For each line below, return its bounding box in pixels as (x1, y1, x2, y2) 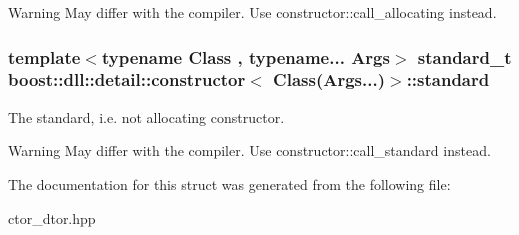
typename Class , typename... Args (101, 44, 390, 69)
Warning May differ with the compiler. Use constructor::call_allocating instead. (8, 2, 497, 22)
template (8, 44, 81, 69)
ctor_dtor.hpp (8, 207, 96, 228)
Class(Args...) (273, 67, 386, 92)
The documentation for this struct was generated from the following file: (8, 173, 451, 194)
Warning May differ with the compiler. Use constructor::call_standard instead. (8, 140, 491, 161)
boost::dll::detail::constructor (8, 67, 246, 92)
